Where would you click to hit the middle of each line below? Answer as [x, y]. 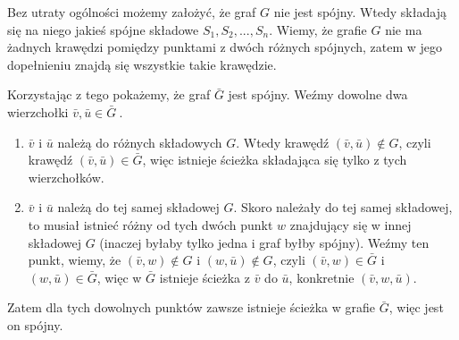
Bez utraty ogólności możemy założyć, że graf [132, 12]
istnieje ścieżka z [204, 277]
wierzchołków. [66, 177]
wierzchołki [38, 111]
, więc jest [416, 307]
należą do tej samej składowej [138, 207]
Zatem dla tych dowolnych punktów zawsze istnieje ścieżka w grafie [192, 307]
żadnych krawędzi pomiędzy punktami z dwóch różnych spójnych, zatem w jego [225, 47]
